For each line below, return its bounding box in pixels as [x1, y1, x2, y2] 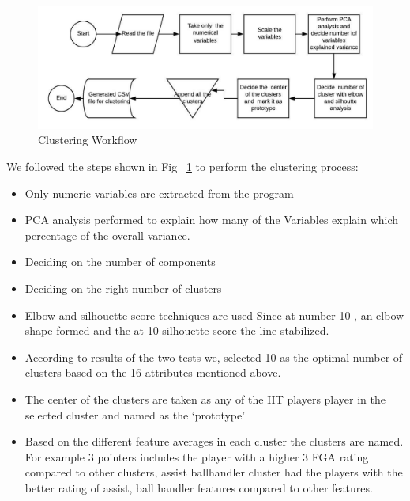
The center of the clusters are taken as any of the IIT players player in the [24, 390, 386, 407]
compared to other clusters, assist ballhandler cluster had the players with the [24, 464, 403, 480]
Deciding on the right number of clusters [24, 280, 222, 297]
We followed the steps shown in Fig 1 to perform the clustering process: [6, 158, 359, 175]
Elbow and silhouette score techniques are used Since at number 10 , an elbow [24, 306, 404, 323]
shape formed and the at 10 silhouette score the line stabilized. [24, 322, 329, 339]
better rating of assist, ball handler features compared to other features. [24, 479, 373, 495]
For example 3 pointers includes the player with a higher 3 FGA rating [24, 448, 369, 465]
